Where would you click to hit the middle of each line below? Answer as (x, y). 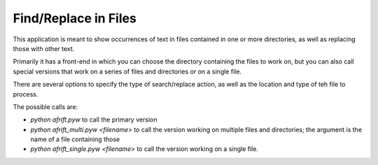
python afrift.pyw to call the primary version (94, 120)
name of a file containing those (75, 139)
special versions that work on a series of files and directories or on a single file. (127, 71)
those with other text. (44, 48)
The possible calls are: (45, 107)
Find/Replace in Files (75, 18)
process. (26, 94)
